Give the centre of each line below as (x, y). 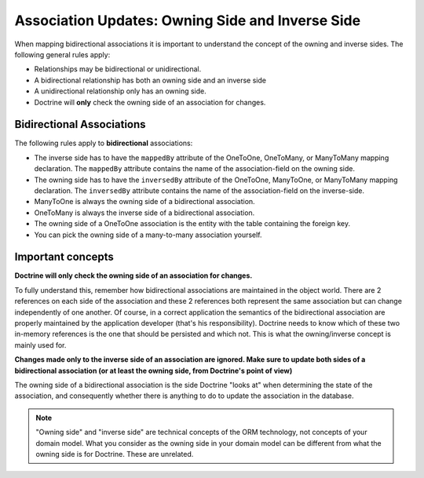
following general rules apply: (62, 54)
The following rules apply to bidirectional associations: (104, 143)
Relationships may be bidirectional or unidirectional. (118, 69)
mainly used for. (40, 345)
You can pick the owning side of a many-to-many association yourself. (148, 235)
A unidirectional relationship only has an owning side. (121, 91)
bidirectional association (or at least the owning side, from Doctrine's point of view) (154, 370)
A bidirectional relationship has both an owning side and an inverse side (150, 80)
